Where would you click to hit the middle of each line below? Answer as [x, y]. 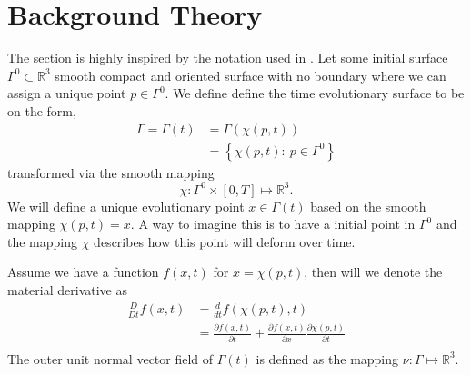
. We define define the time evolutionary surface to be [315, 93]
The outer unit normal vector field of [110, 358]
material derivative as [67, 290]
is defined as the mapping [327, 358]
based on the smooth [368, 206]
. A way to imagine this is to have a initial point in [273, 224]
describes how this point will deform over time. [225, 241]
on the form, [42, 110]
